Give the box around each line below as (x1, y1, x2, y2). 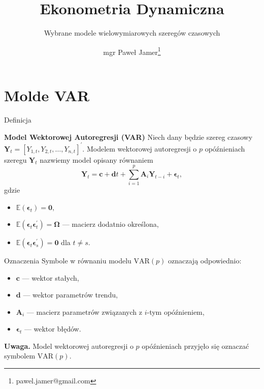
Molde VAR (4, 84, 90, 105)
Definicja (4, 114, 31, 125)
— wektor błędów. (24, 323, 81, 334)
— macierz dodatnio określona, (62, 218, 159, 229)
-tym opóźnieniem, (147, 306, 205, 317)
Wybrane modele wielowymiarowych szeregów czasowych (44, 27, 220, 38)
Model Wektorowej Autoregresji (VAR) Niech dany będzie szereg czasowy (4, 131, 253, 142)
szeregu (4, 154, 27, 165)
